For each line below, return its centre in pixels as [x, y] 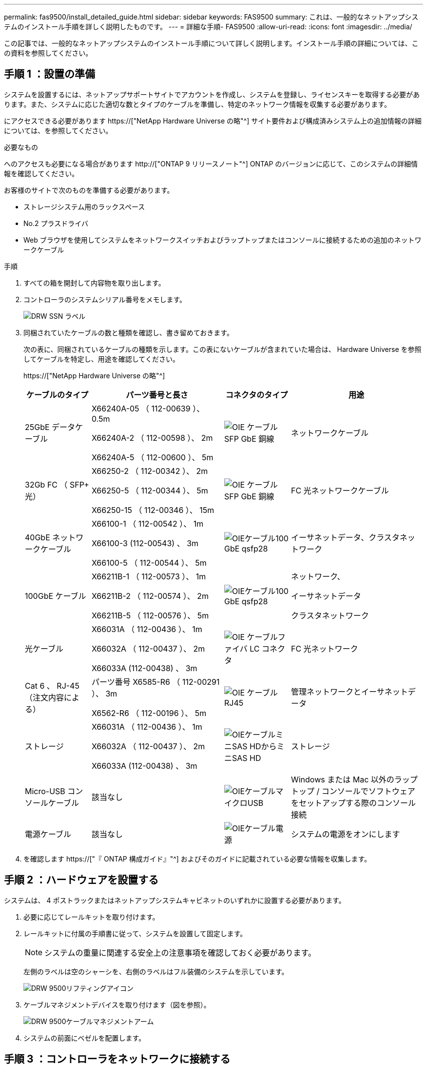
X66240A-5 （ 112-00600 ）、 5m [152, 457]
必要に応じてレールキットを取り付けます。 [91, 917]
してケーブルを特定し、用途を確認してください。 [101, 359]
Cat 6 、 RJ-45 [52, 686]
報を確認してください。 [41, 173]
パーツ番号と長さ [157, 395]
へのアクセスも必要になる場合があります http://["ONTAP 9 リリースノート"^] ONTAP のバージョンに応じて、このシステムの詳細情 [211, 164]
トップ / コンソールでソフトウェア [353, 791]
